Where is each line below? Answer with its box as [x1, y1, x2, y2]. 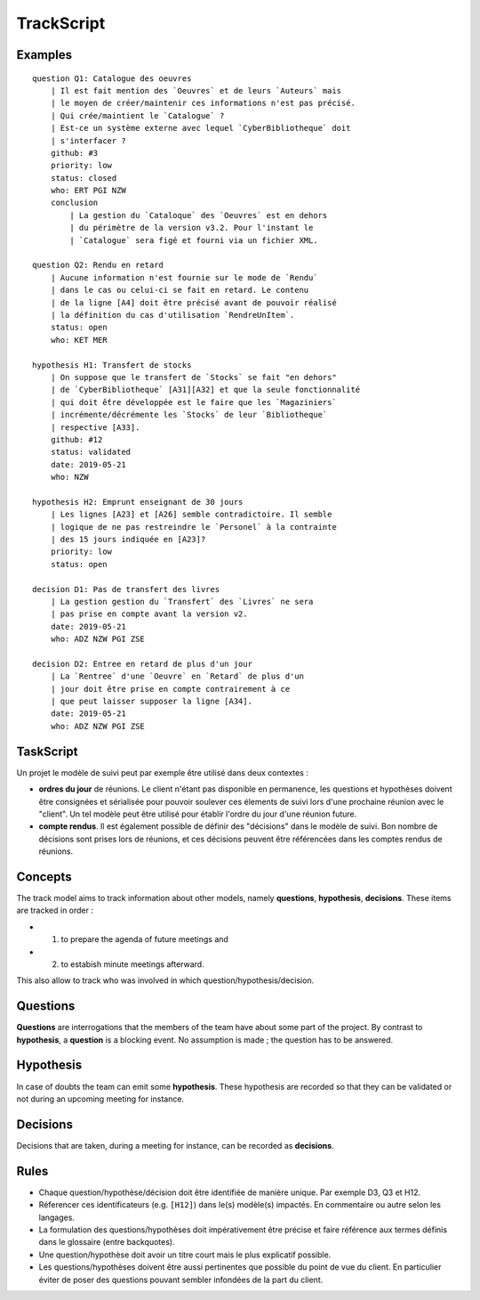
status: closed [50, 173, 117, 183]
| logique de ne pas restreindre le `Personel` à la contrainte [50, 522, 337, 532]
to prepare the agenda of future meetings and [60, 934, 228, 945]
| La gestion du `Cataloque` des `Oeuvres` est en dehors [69, 210, 328, 220]
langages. [38, 1212, 76, 1223]
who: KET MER [50, 335, 108, 345]
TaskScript [16, 743, 78, 759]
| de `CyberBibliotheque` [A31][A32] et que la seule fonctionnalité [50, 385, 361, 395]
